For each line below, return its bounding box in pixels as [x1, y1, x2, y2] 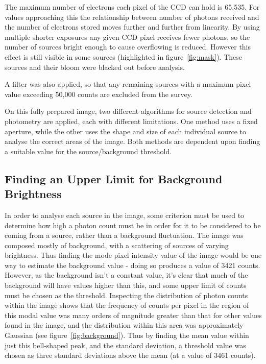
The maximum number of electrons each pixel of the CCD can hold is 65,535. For [5, 2, 260, 12]
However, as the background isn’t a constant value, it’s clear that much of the [5, 270, 248, 280]
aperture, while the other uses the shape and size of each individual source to [5, 126, 247, 136]
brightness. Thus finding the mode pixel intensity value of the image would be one [5, 250, 262, 260]
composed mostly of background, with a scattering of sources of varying [5, 239, 229, 250]
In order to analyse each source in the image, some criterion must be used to [5, 209, 245, 220]
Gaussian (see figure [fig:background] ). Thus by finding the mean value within [5, 330, 249, 341]
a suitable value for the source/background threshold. [5, 145, 172, 156]
